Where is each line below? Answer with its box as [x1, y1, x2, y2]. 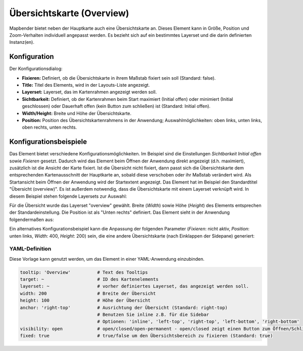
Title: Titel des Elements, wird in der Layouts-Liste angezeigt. [22, 82, 150, 88]
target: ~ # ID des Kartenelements [20, 276, 159, 282]
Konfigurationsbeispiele [9, 138, 87, 146]
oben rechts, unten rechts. [22, 124, 77, 131]
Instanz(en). [9, 39, 35, 45]
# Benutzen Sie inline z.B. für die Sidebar [97, 312, 210, 318]
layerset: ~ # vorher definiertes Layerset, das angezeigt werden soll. [20, 283, 249, 289]
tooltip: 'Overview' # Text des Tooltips [20, 269, 148, 275]
